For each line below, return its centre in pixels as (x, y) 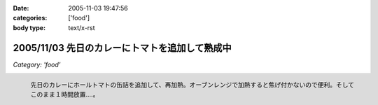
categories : (30, 18)
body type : (29, 27)
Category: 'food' (37, 64)
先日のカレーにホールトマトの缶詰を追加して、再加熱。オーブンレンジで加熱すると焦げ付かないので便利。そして (192, 85)
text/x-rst (82, 27)
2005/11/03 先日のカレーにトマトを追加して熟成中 (122, 48)
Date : (21, 8)
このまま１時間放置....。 (65, 94)
